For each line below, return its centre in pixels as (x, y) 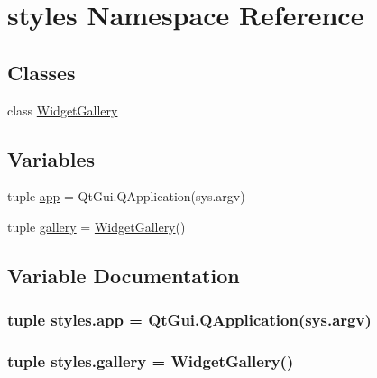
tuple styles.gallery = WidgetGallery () (151, 361)
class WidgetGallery (63, 110)
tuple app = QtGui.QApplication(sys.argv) (126, 196)
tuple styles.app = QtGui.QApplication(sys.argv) (189, 320)
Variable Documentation (124, 275)
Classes (41, 72)
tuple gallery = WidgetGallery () (97, 226)
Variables (51, 158)
